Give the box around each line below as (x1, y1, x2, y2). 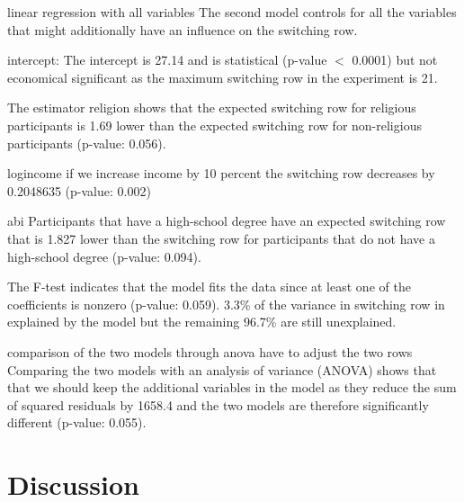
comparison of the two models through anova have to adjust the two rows (7, 342, 413, 361)
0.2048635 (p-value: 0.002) (7, 181, 151, 200)
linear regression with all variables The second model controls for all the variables (7, 3, 457, 21)
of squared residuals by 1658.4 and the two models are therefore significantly (7, 395, 429, 414)
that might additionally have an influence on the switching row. (7, 20, 358, 39)
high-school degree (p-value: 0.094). (7, 247, 201, 265)
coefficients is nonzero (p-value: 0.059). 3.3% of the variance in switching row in (7, 294, 445, 313)
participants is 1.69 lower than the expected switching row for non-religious (7, 115, 422, 134)
